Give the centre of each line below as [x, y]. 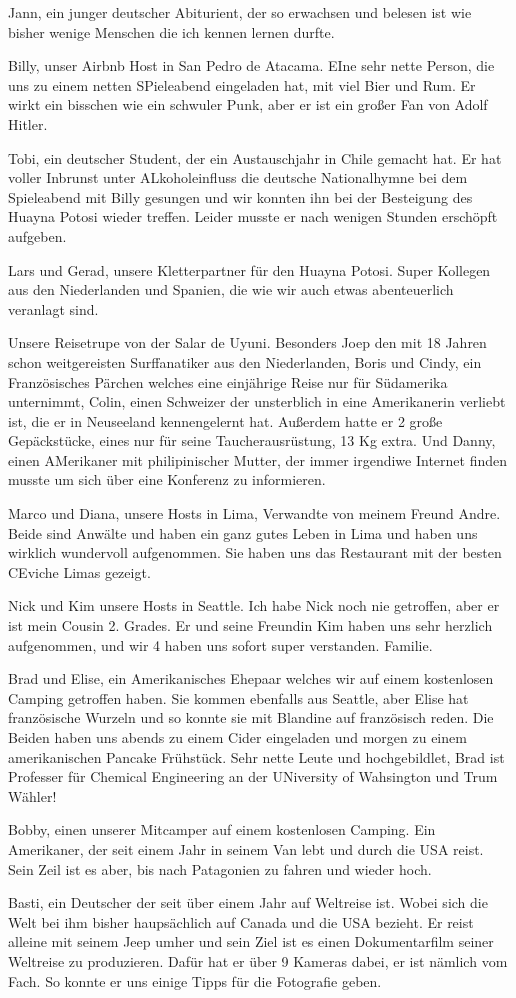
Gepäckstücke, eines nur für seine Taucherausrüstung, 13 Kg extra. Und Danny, [252, 440]
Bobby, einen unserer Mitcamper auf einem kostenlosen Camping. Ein [222, 829]
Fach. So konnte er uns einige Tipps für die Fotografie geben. [195, 980]
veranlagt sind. [53, 308]
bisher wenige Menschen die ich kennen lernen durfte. [171, 31]
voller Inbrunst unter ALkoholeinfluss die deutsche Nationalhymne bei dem [238, 177]
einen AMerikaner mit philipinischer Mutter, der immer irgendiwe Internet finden [257, 459]
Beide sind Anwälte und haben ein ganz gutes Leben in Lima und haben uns [243, 532]
